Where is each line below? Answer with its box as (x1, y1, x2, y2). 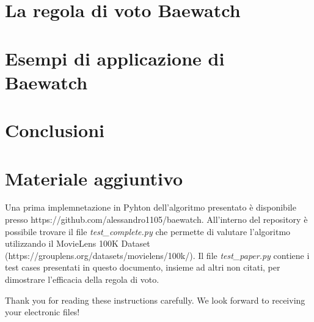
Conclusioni (5, 118, 104, 143)
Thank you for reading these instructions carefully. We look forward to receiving (5, 293, 305, 306)
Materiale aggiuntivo (5, 165, 183, 190)
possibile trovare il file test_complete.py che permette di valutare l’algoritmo (5, 225, 291, 238)
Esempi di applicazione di (5, 45, 225, 70)
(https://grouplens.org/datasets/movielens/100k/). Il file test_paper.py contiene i (5, 249, 310, 261)
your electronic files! (5, 305, 80, 318)
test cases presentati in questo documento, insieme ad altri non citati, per (5, 261, 280, 274)
